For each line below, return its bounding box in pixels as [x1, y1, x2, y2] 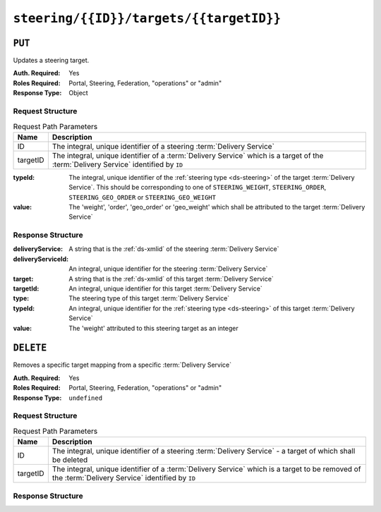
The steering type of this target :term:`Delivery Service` [68, 294, 230, 303]
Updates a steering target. [13, 56, 90, 65]
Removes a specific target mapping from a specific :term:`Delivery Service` [13, 360, 232, 370]
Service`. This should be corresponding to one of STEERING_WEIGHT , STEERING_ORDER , [68, 183, 327, 192]
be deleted [52, 455, 88, 465]
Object [68, 89, 88, 97]
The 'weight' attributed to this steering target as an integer [68, 324, 239, 332]
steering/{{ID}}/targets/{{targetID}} [13, 11, 282, 26]
